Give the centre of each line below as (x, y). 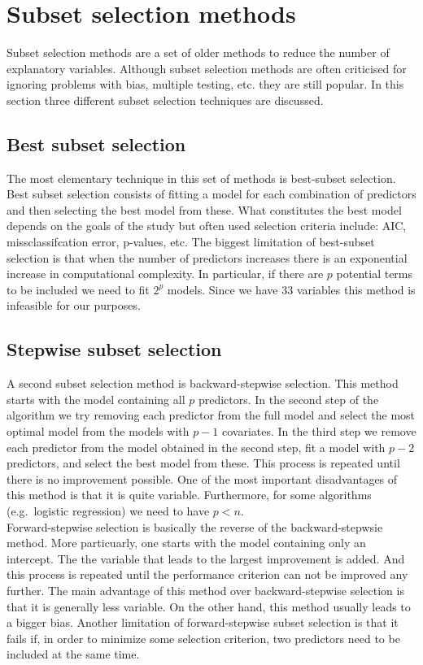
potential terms (375, 274)
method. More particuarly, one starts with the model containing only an (186, 543)
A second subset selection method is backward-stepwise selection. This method (203, 383)
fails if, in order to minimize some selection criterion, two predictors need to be (203, 638)
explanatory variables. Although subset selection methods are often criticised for (207, 68)
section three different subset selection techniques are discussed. (165, 100)
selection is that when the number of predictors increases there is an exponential (207, 257)
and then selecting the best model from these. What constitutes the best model (204, 209)
